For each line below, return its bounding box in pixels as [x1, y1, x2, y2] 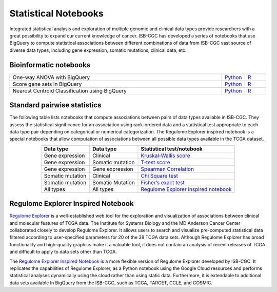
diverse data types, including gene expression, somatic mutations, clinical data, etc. [9, 47, 187, 53]
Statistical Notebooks [9, 8, 104, 19]
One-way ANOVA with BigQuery [12, 73, 90, 81]
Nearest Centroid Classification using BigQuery [12, 87, 127, 94]
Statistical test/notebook [141, 145, 203, 152]
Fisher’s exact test [141, 179, 185, 186]
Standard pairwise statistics [9, 101, 102, 110]
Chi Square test [141, 172, 178, 179]
